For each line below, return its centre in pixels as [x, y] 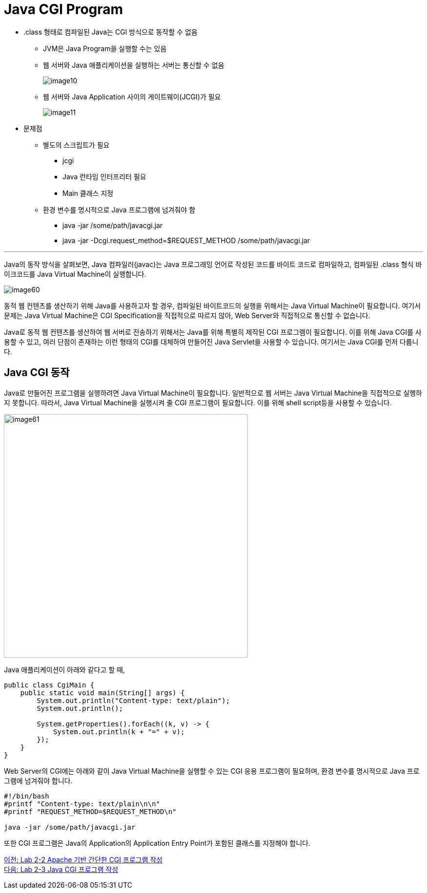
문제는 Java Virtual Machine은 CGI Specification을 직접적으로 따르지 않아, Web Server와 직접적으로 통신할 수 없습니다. [187, 315]
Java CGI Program [64, 9]
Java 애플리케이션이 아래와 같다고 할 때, [65, 669]
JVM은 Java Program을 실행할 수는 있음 [105, 48]
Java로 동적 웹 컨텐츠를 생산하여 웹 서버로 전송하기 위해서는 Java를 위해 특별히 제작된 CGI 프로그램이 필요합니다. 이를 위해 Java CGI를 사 [213, 332]
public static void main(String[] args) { [102, 693]
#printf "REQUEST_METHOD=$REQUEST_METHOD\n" [90, 811]
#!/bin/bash [27, 796]
